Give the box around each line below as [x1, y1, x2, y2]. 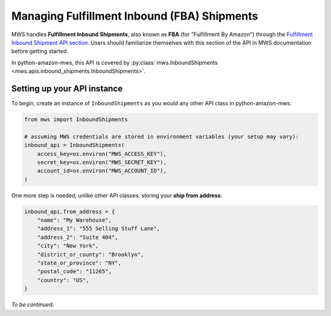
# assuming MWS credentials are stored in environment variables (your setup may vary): [24, 133, 300, 140]
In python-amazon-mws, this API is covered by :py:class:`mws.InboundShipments [11, 59, 218, 66]
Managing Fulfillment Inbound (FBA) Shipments [11, 9, 259, 23]
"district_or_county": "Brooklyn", [37, 251, 144, 258]
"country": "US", [37, 276, 89, 284]
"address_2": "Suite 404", [37, 233, 119, 241]
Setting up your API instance [11, 83, 123, 94]
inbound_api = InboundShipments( [24, 141, 125, 149]
